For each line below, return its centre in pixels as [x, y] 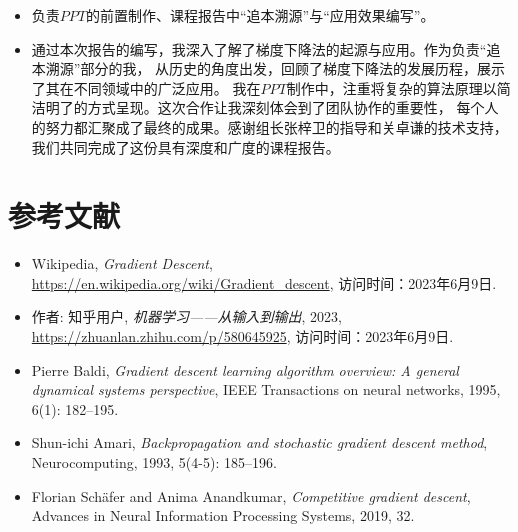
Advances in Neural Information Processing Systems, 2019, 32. [223, 515]
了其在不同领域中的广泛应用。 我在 [146, 87]
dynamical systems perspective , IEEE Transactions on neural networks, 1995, [266, 389]
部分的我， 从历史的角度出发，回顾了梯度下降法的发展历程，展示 [293, 68]
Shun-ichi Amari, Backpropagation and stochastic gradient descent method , [259, 442]
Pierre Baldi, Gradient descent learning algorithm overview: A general [245, 369]
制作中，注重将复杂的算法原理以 [391, 87]
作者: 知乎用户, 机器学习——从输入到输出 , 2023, [186, 316]
